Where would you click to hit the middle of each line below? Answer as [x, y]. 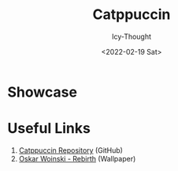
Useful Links [49, 129]
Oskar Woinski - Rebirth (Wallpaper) [77, 158]
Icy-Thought [132, 36]
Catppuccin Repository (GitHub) [71, 150]
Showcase [43, 92]
